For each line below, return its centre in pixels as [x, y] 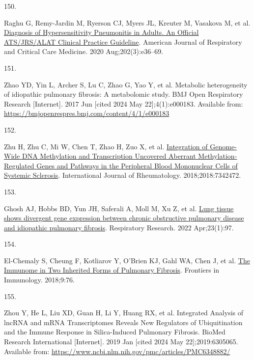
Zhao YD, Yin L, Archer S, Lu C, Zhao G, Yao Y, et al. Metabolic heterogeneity [126, 84]
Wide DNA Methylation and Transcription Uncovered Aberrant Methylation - [121, 156]
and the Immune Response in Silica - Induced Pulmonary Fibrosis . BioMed [115, 332]
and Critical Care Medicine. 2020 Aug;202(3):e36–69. [84, 51]
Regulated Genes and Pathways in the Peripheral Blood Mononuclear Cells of [121, 165]
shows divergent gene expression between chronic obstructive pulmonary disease [124, 218]
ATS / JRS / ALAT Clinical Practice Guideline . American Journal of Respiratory [123, 42]
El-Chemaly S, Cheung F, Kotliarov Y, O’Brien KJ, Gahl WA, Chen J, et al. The [127, 260]
